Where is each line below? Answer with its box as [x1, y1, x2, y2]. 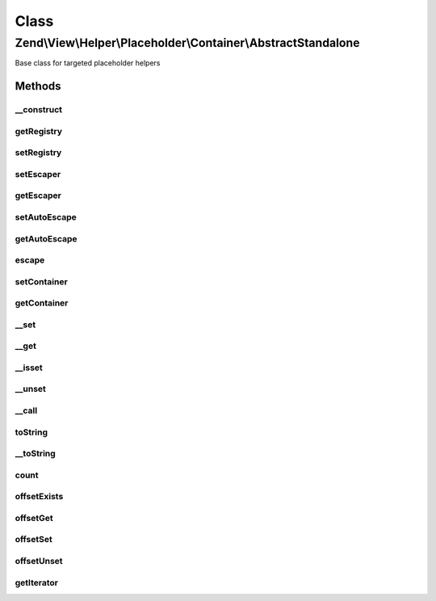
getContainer [15, 297, 69, 309]
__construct [15, 104, 63, 116]
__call [15, 405, 38, 416]
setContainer [15, 275, 68, 287]
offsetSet [15, 534, 52, 545]
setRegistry [15, 147, 62, 158]
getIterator [15, 577, 58, 588]
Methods [15, 79, 61, 93]
